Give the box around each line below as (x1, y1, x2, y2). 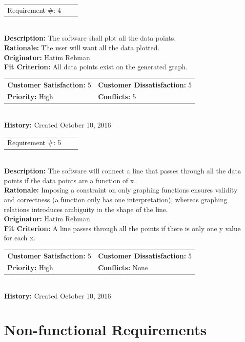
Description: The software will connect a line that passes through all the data (4, 166, 242, 176)
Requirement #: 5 (7, 137, 61, 148)
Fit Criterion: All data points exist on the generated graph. (4, 62, 188, 72)
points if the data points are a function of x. (4, 175, 136, 185)
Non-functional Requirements (4, 319, 207, 339)
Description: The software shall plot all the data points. (4, 33, 176, 43)
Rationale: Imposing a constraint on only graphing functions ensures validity (4, 185, 238, 195)
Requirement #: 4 (7, 4, 61, 15)
